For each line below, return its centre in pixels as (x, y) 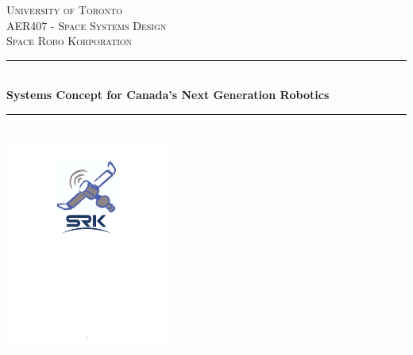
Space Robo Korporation (69, 41)
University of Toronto (65, 10)
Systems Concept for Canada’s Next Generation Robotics (168, 95)
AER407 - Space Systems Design (87, 25)
